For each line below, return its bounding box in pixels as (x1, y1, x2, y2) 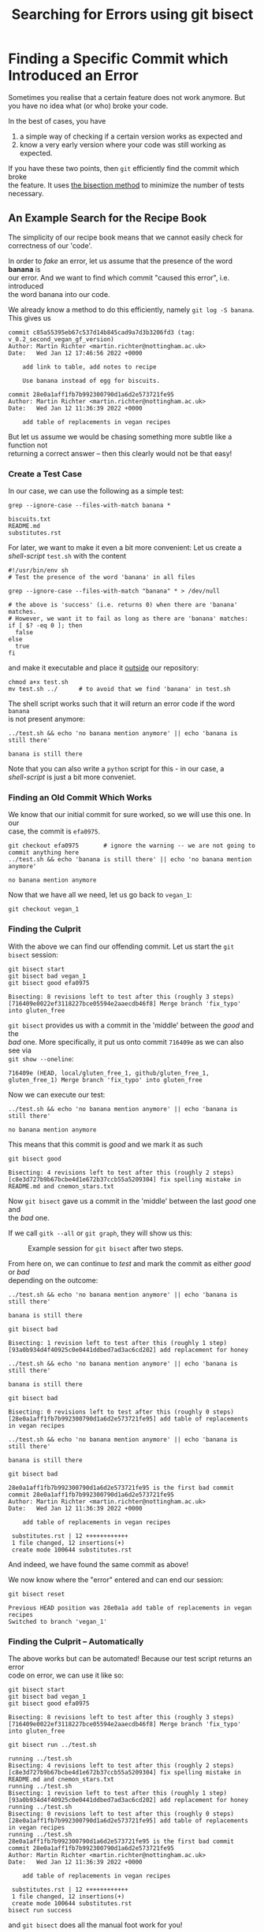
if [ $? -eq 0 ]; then (8, 622, 83, 630)
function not (8, 440, 48, 450)
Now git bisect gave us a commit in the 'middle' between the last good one (8, 1196, 256, 1206)
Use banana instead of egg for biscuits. (22, 377, 160, 385)
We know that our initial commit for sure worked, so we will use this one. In (8, 810, 251, 819)
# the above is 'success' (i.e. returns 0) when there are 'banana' (8, 601, 238, 609)
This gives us (8, 313, 51, 322)
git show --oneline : (8, 1053, 74, 1063)
